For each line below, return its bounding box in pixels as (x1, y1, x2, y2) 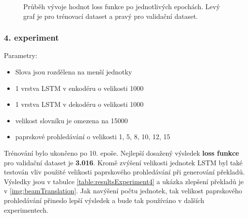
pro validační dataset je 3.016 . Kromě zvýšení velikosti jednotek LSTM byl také (4, 157, 243, 167)
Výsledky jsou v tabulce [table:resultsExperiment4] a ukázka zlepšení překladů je (4, 176, 244, 186)
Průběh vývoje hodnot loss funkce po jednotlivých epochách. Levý (23, 1, 220, 11)
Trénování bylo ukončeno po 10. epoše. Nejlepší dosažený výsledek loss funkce (4, 147, 239, 158)
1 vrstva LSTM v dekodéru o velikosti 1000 (15, 99, 144, 109)
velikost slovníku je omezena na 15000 (15, 115, 128, 125)
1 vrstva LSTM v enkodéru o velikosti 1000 (15, 83, 144, 93)
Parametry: (4, 50, 37, 60)
